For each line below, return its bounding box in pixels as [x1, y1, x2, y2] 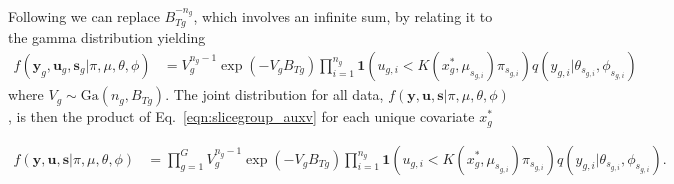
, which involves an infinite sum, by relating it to [193, 6, 493, 26]
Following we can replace [8, 6, 160, 26]
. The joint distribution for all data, [165, 84, 384, 105]
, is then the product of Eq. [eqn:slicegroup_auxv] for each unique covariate [8, 106, 475, 127]
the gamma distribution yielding [8, 27, 206, 48]
